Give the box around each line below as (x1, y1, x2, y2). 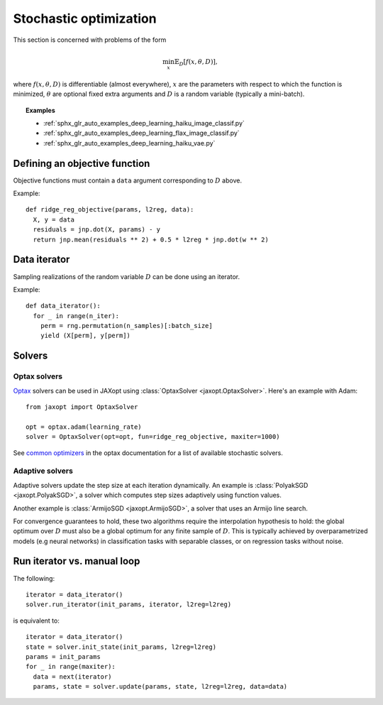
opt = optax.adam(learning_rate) (26, 422, 142, 431)
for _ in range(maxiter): (26, 662, 116, 671)
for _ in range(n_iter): (33, 312, 120, 319)
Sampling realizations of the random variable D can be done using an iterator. (13, 272, 240, 280)
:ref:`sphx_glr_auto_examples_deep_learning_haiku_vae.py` (43, 138, 216, 147)
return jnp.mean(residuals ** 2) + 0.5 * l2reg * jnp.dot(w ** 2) (33, 235, 269, 244)
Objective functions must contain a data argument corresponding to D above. (13, 176, 243, 185)
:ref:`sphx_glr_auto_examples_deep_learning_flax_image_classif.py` (43, 129, 240, 138)
